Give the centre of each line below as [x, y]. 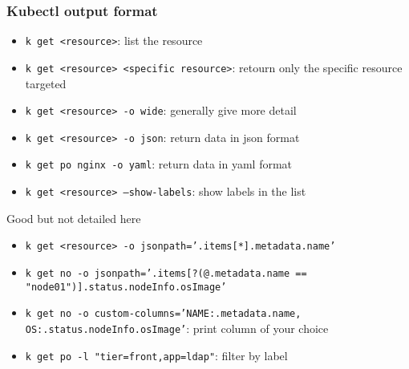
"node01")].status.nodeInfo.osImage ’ [126, 287]
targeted [46, 83]
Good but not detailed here [74, 218]
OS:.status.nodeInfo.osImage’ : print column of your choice [177, 328]
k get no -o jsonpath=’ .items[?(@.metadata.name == [166, 274]
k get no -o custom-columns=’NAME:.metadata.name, [163, 314]
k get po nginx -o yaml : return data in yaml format [159, 164]
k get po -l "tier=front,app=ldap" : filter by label [156, 355]
